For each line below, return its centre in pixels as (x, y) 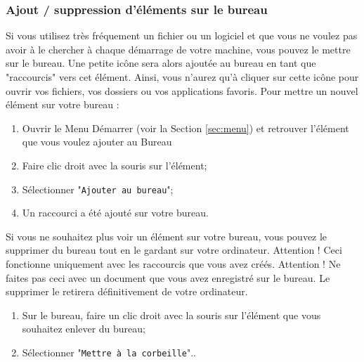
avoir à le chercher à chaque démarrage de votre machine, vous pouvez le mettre (178, 49)
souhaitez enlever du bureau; (84, 329)
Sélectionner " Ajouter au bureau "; (98, 189)
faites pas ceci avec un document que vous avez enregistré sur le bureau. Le (168, 277)
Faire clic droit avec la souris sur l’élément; (115, 165)
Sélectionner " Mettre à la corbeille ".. (109, 352)
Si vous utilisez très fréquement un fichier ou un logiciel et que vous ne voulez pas (182, 35)
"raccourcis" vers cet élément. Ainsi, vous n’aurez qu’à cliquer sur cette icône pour (182, 77)
